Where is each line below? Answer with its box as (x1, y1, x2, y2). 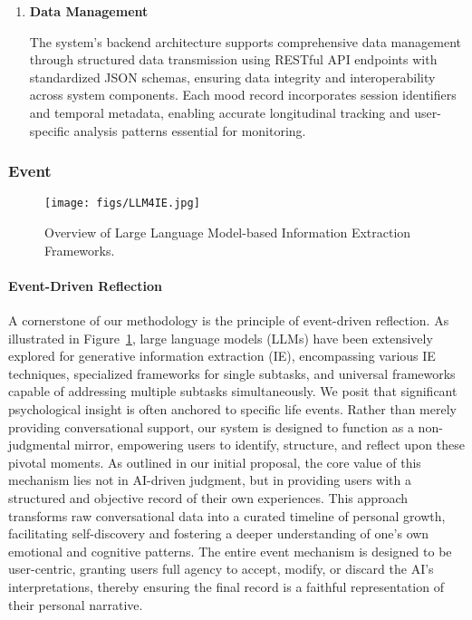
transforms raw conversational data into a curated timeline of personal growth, (8, 506, 446, 525)
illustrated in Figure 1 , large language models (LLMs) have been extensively (8, 328, 433, 347)
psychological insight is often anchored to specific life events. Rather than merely (8, 399, 457, 418)
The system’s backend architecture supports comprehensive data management (29, 32, 461, 51)
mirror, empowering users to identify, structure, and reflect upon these (74, 435, 465, 454)
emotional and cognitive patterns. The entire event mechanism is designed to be (8, 541, 452, 560)
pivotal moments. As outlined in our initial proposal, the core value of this (8, 452, 421, 471)
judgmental (8, 435, 71, 454)
